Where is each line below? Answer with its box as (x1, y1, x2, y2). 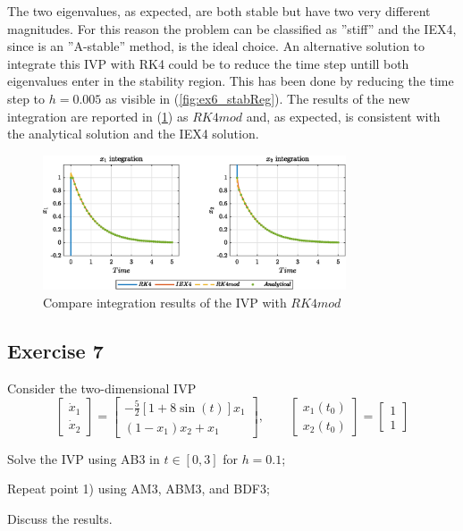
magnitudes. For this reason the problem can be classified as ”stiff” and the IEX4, (7, 19, 457, 38)
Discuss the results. (7, 509, 113, 527)
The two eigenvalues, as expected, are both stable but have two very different (7, 2, 431, 20)
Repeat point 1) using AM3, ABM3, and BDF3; (7, 479, 270, 498)
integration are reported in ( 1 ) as (7, 106, 189, 125)
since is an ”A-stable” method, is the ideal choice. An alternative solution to (7, 37, 425, 55)
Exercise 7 (7, 336, 104, 364)
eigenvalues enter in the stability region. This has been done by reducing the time (7, 72, 454, 90)
